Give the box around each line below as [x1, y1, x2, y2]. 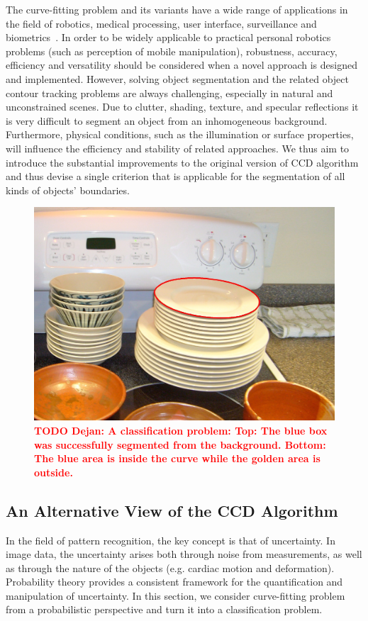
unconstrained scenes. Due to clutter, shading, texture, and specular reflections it [6, 99, 359, 114]
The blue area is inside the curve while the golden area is [34, 451, 320, 466]
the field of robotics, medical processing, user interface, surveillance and [6, 16, 317, 30]
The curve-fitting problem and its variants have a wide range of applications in [6, 2, 348, 16]
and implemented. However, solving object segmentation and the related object [6, 71, 349, 86]
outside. [34, 464, 73, 479]
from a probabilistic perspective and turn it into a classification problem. [6, 602, 323, 617]
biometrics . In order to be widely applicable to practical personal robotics [6, 30, 331, 45]
